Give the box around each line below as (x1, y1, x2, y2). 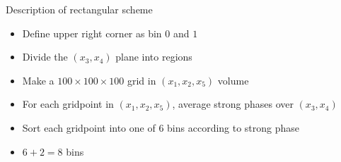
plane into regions (115, 49, 192, 64)
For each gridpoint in (22, 96, 114, 111)
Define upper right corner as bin (22, 25, 162, 40)
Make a (22, 73, 54, 87)
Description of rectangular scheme (6, 2, 153, 16)
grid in (127, 73, 156, 87)
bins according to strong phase (167, 120, 300, 135)
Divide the (22, 49, 68, 64)
